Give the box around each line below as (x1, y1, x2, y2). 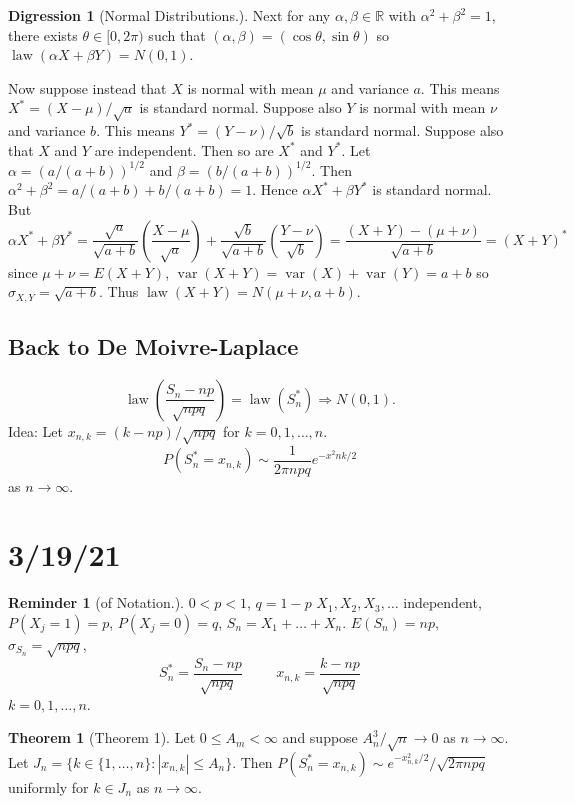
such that (148, 24, 206, 45)
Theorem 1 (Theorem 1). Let (8, 727, 196, 748)
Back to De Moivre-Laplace (8, 331, 299, 362)
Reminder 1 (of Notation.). (8, 592, 185, 613)
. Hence (252, 179, 298, 200)
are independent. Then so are (94, 139, 274, 160)
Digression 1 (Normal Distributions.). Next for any (8, 5, 331, 25)
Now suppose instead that (8, 77, 167, 98)
